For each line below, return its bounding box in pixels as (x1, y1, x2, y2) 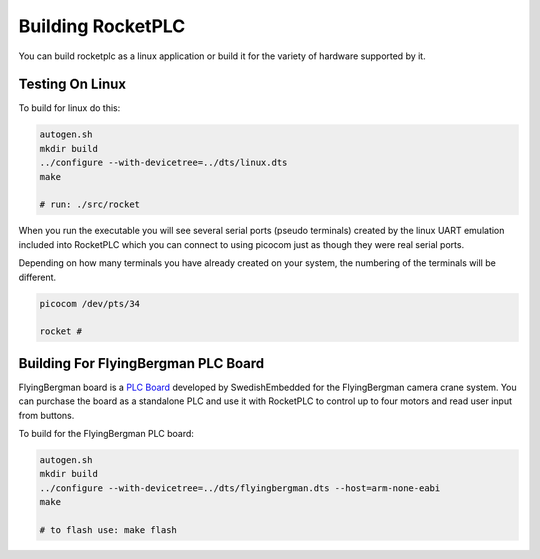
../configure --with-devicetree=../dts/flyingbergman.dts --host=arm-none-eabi (39, 482, 441, 494)
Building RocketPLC (18, 15, 186, 37)
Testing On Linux (18, 76, 127, 93)
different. (18, 271, 57, 283)
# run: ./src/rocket (39, 199, 140, 210)
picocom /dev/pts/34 (39, 298, 140, 309)
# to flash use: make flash (39, 524, 177, 535)
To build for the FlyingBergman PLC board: (18, 427, 195, 439)
